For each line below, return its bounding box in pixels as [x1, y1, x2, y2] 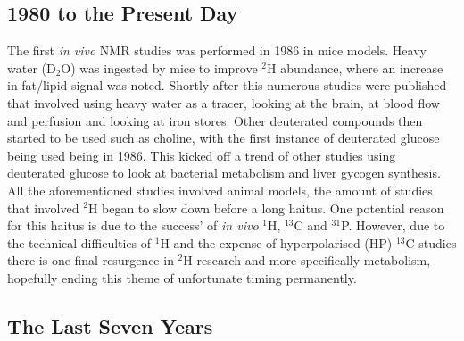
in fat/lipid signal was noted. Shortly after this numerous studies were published [7, 76, 447, 95]
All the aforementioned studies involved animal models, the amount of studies [7, 180, 433, 199]
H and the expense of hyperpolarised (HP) [160, 233, 393, 252]
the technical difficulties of [7, 233, 152, 252]
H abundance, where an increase [266, 58, 443, 77]
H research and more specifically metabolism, [183, 251, 431, 270]
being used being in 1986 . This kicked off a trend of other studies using [7, 146, 396, 164]
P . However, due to [341, 216, 445, 235]
